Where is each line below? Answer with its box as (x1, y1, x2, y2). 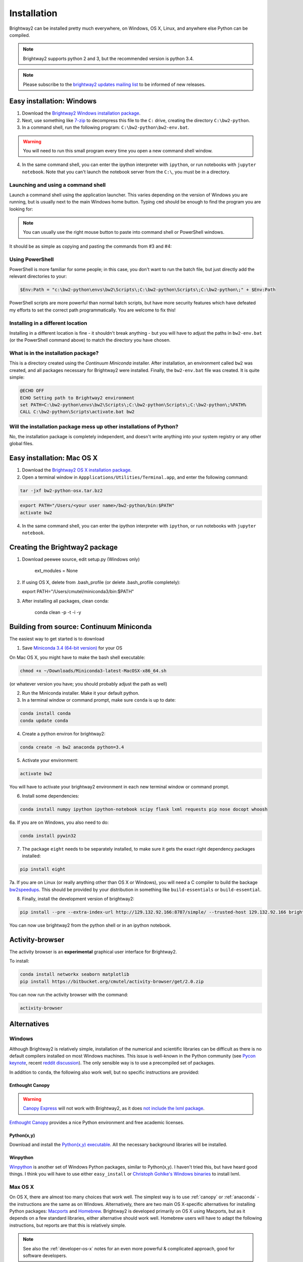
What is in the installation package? (9, 350, 99, 357)
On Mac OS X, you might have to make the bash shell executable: (9, 654, 145, 660)
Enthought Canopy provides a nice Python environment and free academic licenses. (9, 1119, 184, 1125)
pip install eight (20, 866, 66, 872)
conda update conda (20, 717, 68, 723)
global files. (9, 441, 34, 447)
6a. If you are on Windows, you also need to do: (9, 819, 109, 825)
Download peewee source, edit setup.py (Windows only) (22, 556, 140, 562)
